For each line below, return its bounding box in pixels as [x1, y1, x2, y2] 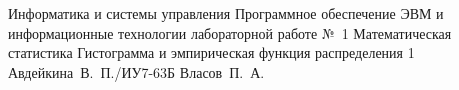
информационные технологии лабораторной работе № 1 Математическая [8, 22, 452, 43]
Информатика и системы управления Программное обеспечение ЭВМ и [8, 3, 444, 23]
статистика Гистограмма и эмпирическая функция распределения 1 [8, 42, 415, 63]
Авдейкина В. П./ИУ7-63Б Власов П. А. [8, 61, 265, 82]
